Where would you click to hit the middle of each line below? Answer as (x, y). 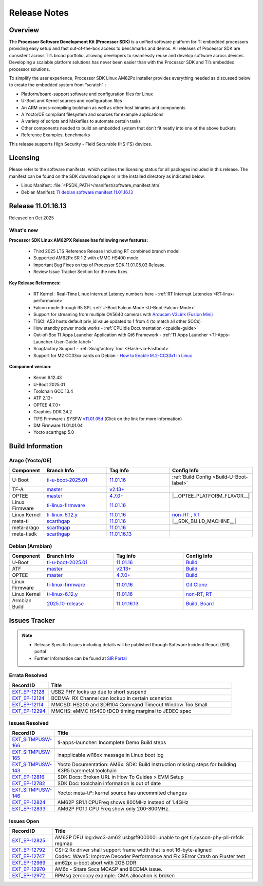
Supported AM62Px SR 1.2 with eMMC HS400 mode (86, 258)
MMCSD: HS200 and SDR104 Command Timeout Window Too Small (129, 704)
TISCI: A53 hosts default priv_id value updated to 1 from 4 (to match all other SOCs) (117, 321)
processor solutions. (30, 69)
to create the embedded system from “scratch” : (57, 85)
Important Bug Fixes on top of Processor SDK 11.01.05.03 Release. (100, 265)
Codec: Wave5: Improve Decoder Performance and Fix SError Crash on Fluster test (150, 856)
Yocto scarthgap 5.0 (54, 432)
